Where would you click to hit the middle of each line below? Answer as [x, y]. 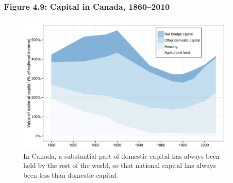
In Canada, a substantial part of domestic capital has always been [122, 156]
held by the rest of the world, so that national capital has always [120, 165]
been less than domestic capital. [71, 175]
